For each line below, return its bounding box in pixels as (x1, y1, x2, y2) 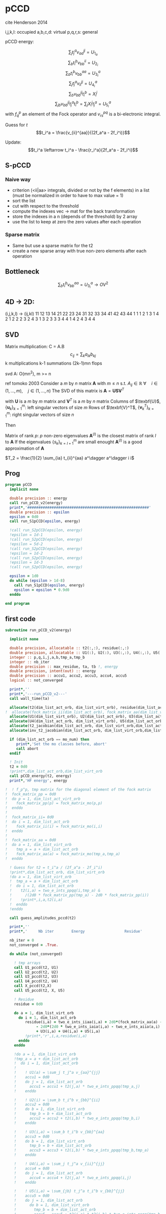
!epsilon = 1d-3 (9, 560, 43, 565)
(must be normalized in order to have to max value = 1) (12, 193, 124, 199)
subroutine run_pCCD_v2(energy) (5, 628, 72, 633)
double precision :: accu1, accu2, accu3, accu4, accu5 (9, 673, 127, 679)
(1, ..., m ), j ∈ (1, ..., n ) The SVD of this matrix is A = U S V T (5, 387, 124, 394)
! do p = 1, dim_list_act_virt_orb (5, 796, 81, 801)
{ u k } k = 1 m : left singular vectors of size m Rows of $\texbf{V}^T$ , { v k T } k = (5, 403, 154, 411)
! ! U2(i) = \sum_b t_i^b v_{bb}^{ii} (14, 1098, 100, 1103)
